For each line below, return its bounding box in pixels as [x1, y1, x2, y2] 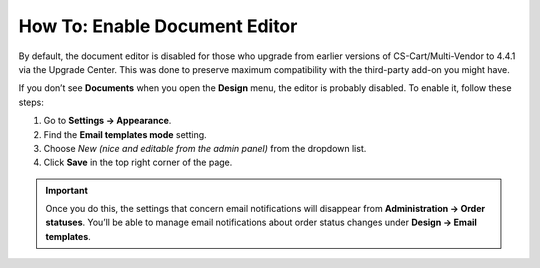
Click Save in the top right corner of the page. [43, 156, 233, 169]
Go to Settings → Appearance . [43, 115, 172, 127]
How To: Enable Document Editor [18, 15, 298, 37]
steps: [18, 96, 44, 108]
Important [45, 184, 89, 196]
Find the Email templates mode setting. [43, 128, 207, 140]
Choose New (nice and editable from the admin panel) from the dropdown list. [43, 142, 367, 154]
